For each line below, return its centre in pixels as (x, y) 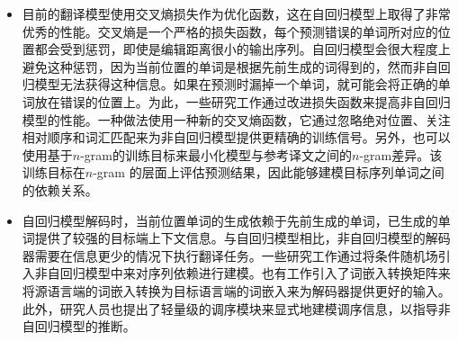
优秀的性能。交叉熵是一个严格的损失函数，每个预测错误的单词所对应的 (230, 31)
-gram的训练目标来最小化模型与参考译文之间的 (216, 154)
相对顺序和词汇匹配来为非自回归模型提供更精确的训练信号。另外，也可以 (236, 137)
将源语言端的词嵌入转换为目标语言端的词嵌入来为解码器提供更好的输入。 (236, 290)
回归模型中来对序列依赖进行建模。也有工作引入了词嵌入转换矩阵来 (255, 273)
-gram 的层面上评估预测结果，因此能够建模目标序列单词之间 (269, 172)
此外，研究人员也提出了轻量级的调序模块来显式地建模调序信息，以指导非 (236, 308)
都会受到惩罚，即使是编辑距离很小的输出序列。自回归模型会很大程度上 (242, 49)
